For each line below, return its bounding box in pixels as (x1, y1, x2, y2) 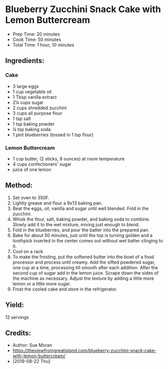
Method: (5, 181, 33, 190)
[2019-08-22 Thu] (12, 358, 50, 364)
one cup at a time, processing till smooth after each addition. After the (12, 264, 158, 270)
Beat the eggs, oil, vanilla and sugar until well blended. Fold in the (12, 205, 149, 211)
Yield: (5, 301, 24, 309)
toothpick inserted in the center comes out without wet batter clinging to (12, 237, 163, 243)
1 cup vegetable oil (12, 89, 52, 95)
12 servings (5, 314, 29, 320)
